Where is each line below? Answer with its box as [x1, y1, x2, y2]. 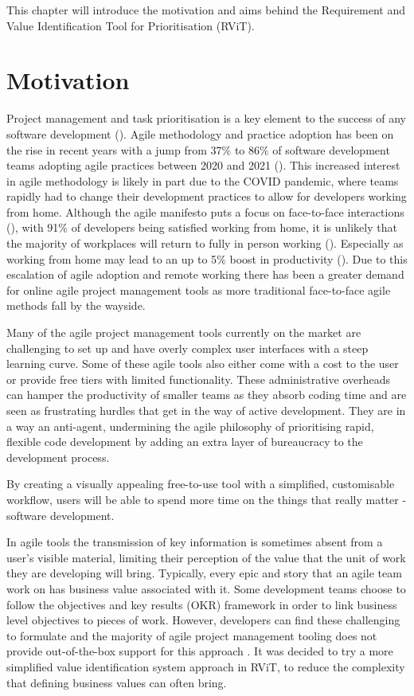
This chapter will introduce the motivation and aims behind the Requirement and [6, 2, 405, 18]
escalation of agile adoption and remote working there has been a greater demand [6, 266, 404, 283]
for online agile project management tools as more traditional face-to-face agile [6, 281, 391, 298]
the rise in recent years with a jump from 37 [6, 141, 222, 158]
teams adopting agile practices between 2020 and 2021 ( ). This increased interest [6, 157, 400, 174]
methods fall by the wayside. [6, 297, 146, 314]
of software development [272, 141, 390, 158]
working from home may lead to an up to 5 [6, 250, 217, 267]
